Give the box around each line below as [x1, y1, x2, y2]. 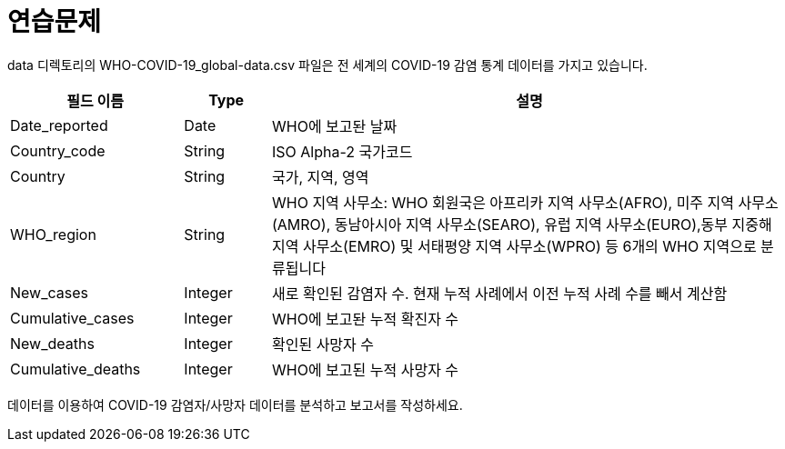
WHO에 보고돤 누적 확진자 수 [271, 309, 459, 328]
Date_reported [10, 115, 108, 135]
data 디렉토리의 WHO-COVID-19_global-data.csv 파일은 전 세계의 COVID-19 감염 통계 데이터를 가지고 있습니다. [7, 56, 648, 73]
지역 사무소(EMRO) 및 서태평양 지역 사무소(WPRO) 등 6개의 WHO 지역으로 [271, 236, 757, 255]
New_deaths [10, 334, 95, 353]
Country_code [10, 141, 106, 160]
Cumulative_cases [10, 308, 135, 327]
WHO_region [10, 224, 96, 244]
